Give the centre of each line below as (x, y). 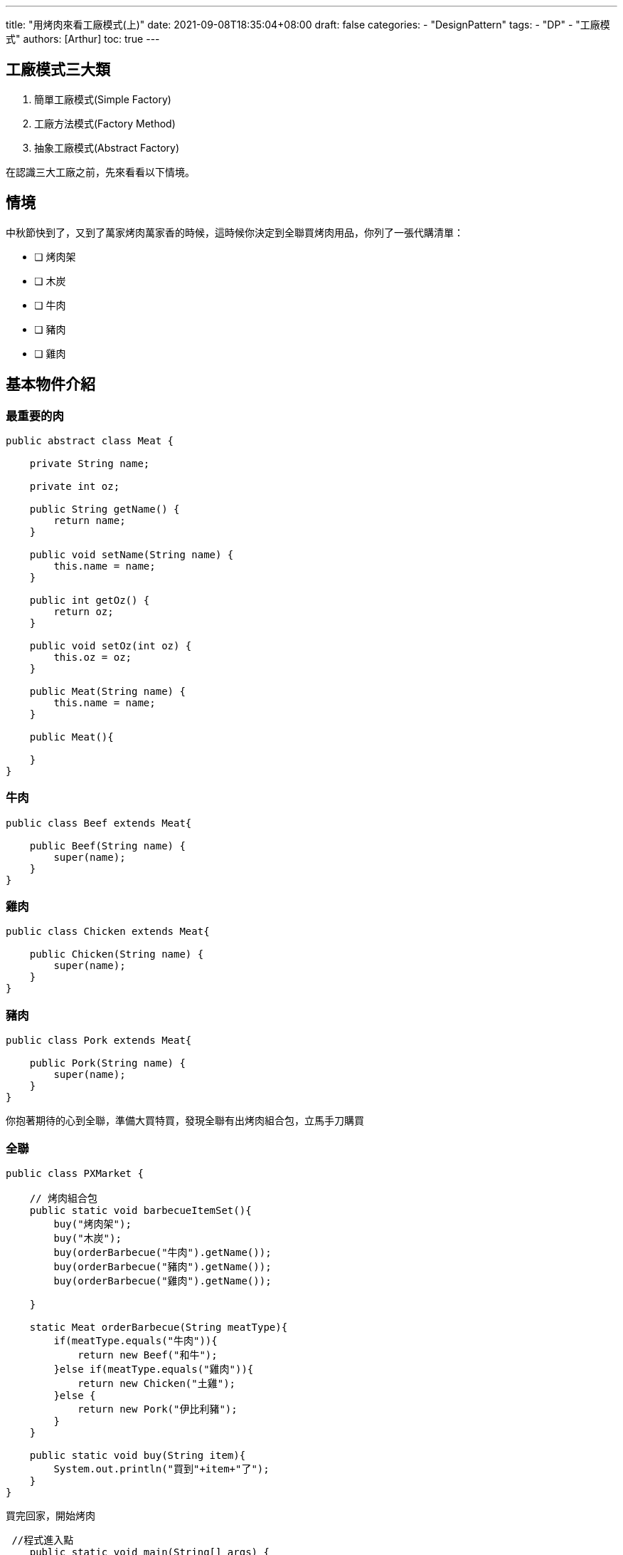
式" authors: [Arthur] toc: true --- (83, 39)
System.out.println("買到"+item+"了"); (161, 1468)
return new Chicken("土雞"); (157, 1383)
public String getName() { (105, 509)
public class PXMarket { (75, 1173)
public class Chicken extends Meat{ (108, 932)
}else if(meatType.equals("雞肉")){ (154, 1369)
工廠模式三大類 (58, 70)
